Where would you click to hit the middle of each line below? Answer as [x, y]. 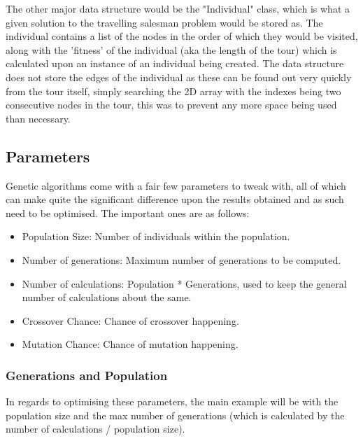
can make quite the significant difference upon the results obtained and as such [175, 199]
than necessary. [38, 118]
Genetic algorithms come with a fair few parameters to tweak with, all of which [176, 185]
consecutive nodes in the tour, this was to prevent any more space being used [171, 105]
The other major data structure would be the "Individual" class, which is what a [178, 8]
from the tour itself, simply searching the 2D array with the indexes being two [173, 91]
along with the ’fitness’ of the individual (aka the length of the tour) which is [171, 49]
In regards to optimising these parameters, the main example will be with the [172, 401]
